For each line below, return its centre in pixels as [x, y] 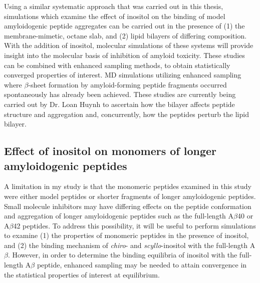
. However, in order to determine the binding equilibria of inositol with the [122, 255]
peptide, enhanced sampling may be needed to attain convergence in [142, 265]
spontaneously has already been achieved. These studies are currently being [120, 94]
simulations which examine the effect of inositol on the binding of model [115, 16]
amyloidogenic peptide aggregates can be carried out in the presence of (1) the [124, 26]
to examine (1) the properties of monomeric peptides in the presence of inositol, [126, 235]
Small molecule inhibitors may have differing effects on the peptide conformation [128, 206]
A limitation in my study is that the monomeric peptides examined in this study [128, 186]
